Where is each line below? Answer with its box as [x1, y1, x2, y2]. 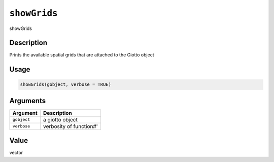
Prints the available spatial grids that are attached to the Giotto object [9, 52, 154, 58]
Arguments [9, 96, 46, 105]
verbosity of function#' [43, 122, 98, 129]
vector [9, 150, 23, 156]
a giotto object [43, 116, 78, 123]
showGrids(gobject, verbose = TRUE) [20, 82, 112, 87]
